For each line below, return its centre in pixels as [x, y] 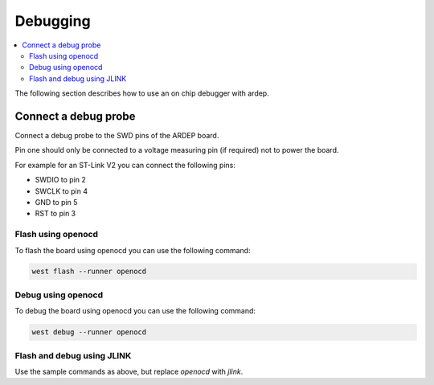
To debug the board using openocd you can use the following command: [135, 311]
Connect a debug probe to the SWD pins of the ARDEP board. [117, 136]
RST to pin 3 [55, 214]
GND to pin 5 [56, 202]
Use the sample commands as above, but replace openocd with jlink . [129, 371]
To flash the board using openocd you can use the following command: [133, 250]
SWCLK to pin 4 [61, 191]
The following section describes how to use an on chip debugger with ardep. [142, 93]
